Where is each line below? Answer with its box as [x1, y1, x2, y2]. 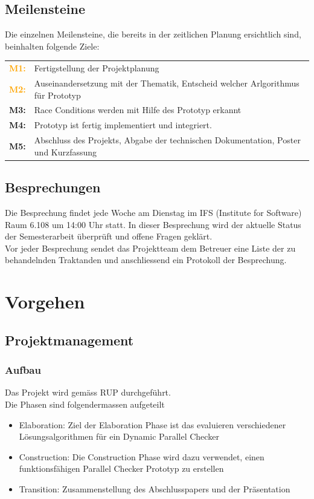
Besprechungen [5, 178, 101, 197]
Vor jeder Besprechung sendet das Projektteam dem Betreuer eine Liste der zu [5, 241, 296, 254]
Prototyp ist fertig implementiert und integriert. [34, 119, 212, 131]
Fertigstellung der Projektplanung [34, 62, 159, 74]
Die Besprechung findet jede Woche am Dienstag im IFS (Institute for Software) [5, 206, 302, 218]
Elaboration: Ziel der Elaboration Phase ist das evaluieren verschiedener [19, 418, 286, 431]
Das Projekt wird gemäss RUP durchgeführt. [5, 386, 171, 399]
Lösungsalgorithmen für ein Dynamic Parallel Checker [19, 430, 219, 443]
